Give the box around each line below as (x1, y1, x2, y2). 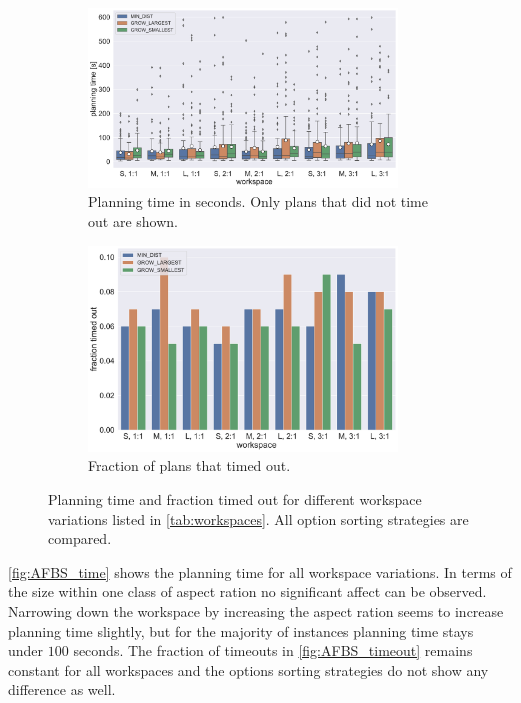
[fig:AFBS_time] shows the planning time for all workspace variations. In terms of (8, 561, 512, 582)
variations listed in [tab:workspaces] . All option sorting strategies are (48, 508, 469, 529)
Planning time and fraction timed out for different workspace (48, 489, 422, 510)
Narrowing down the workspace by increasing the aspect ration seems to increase (8, 601, 504, 622)
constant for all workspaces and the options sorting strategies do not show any (8, 659, 489, 680)
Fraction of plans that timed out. (88, 455, 291, 476)
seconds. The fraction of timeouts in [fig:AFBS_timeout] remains (73, 640, 473, 661)
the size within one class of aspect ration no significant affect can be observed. (8, 581, 487, 602)
